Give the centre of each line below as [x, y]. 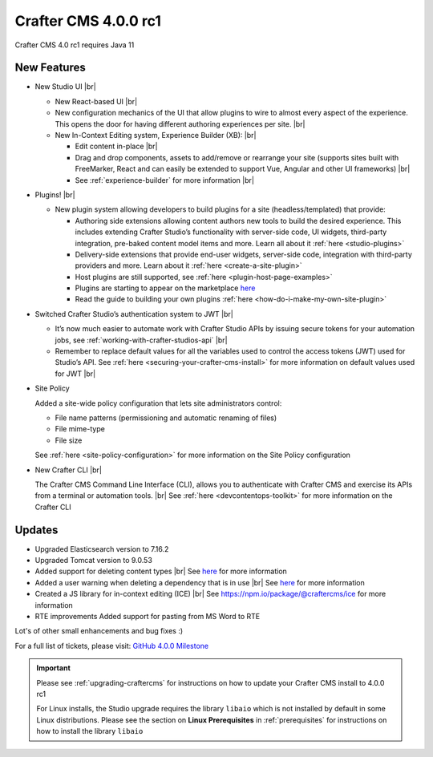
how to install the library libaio [90, 731]
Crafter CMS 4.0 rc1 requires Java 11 [75, 45]
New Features [50, 68]
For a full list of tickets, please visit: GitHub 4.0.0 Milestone [112, 646]
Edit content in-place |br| [116, 146]
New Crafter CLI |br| [68, 470]
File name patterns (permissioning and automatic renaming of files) [166, 418]
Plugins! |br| [55, 194]
